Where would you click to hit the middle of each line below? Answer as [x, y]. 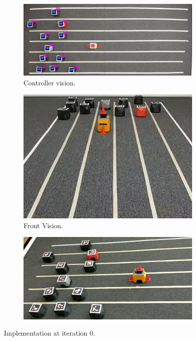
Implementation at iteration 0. [49, 333]
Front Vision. [43, 225]
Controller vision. [49, 82]
